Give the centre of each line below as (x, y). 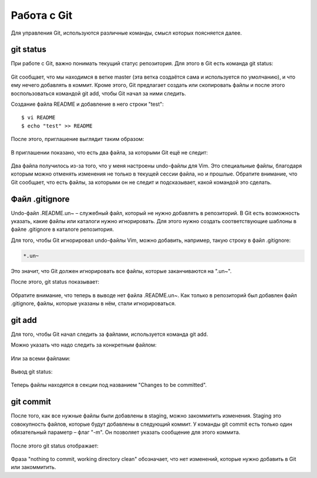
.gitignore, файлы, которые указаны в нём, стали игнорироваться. (93, 303)
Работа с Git (42, 15)
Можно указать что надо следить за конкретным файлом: (84, 345)
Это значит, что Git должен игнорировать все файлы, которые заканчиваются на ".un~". (121, 271)
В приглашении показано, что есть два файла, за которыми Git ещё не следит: (109, 152)
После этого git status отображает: (55, 446)
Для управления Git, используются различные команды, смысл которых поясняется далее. (126, 33)
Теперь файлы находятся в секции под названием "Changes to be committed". (109, 385)
